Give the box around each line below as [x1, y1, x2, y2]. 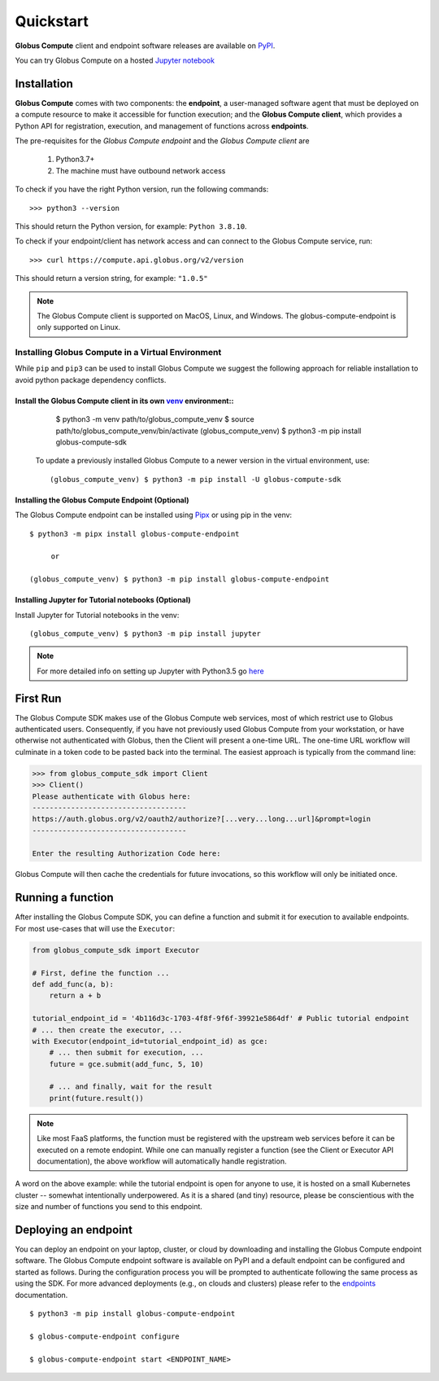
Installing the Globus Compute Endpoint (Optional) [15, 495, 190, 505]
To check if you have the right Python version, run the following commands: [15, 184, 269, 195]
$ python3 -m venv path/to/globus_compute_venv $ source [55, 414, 255, 424]
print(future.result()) [49, 1094, 144, 1103]
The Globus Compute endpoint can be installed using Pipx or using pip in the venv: [15, 510, 293, 520]
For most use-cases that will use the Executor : [15, 923, 176, 933]
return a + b [49, 991, 102, 1001]
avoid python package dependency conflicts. [15, 375, 167, 384]
